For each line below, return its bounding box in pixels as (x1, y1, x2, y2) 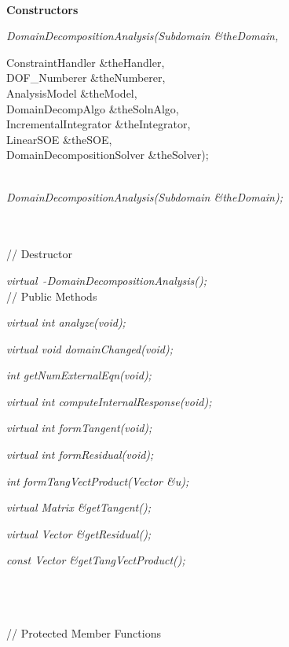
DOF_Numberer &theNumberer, (6, 69, 166, 86)
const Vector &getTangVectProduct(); (6, 552, 185, 568)
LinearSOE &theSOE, (6, 131, 112, 147)
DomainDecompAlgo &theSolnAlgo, (6, 100, 179, 116)
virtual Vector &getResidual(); (6, 525, 152, 542)
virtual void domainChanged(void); (6, 340, 174, 357)
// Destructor (6, 246, 72, 262)
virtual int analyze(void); (6, 314, 126, 331)
